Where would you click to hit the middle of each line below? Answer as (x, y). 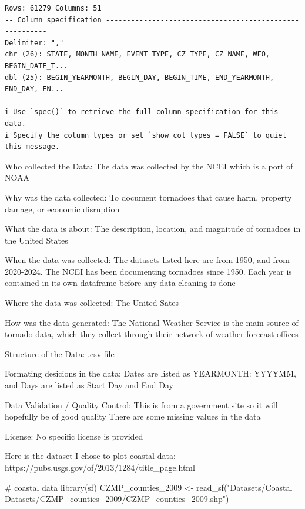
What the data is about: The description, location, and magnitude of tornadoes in (153, 229)
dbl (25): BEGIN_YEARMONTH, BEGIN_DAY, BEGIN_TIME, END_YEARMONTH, (140, 77)
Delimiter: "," (34, 43)
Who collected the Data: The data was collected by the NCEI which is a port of (149, 166)
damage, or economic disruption (62, 209)
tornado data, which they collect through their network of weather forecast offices (152, 334)
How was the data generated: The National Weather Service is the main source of (152, 322)
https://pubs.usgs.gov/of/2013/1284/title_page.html (100, 467)
